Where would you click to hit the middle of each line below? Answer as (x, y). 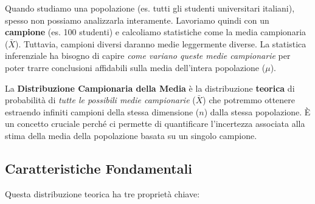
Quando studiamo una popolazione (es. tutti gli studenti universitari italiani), (150, 8)
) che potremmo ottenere (249, 100)
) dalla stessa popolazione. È (257, 111)
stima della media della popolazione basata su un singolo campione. (131, 135)
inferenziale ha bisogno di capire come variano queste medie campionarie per (148, 56)
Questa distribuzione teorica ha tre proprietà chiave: (102, 193)
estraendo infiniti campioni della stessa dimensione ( (102, 111)
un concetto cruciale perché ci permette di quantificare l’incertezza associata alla (155, 124)
